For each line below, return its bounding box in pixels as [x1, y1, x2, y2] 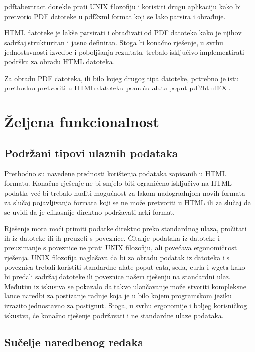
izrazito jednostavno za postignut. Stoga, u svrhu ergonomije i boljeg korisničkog [4, 300, 247, 311]
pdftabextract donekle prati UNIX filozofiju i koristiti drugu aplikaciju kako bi [4, 1, 241, 11]
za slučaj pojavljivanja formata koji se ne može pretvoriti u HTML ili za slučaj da [4, 197, 251, 207]
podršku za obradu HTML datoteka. [4, 56, 114, 66]
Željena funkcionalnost [4, 111, 159, 131]
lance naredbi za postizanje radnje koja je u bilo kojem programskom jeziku [4, 291, 232, 301]
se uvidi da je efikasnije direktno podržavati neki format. [4, 206, 175, 217]
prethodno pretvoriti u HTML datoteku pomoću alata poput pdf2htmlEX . [4, 83, 231, 93]
